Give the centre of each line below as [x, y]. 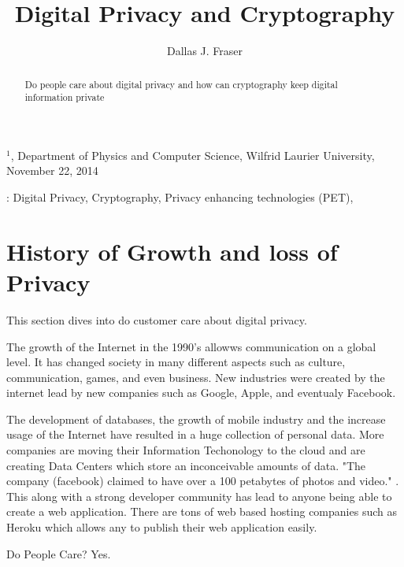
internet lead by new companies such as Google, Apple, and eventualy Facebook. [201, 393]
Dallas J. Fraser [205, 51]
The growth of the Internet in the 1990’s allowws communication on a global [191, 346]
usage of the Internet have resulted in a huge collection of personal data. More [195, 434]
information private [65, 97]
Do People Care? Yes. [59, 553]
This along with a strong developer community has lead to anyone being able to [199, 496]
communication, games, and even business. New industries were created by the [196, 377]
